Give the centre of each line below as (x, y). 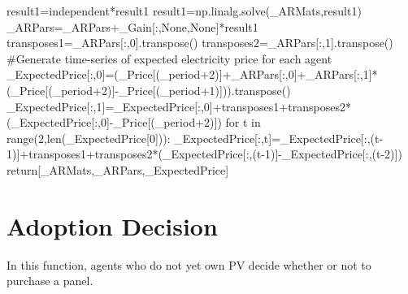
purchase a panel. (50, 281)
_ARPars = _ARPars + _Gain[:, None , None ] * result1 (132, 26)
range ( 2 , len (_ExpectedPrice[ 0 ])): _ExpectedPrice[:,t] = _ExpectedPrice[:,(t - (195, 138)
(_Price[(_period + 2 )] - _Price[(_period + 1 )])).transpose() (149, 90)
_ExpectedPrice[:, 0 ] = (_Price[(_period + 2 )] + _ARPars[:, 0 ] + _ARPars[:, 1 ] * (192, 74)
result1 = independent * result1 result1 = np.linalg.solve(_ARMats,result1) (184, 11)
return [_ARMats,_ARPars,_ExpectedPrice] (118, 169)
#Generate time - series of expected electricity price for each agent (169, 58)
